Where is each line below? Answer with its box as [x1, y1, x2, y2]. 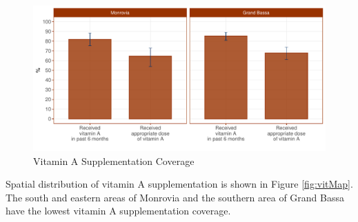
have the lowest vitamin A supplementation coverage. [6, 203, 231, 218]
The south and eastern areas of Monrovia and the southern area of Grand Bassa [6, 190, 344, 204]
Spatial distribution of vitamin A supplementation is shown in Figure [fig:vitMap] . [6, 177, 353, 191]
